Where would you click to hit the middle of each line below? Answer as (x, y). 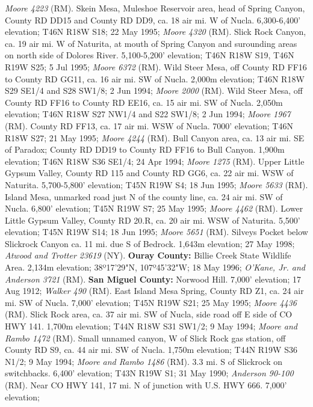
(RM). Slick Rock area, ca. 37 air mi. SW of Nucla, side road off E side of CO (149, 314)
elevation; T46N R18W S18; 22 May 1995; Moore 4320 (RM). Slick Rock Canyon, (156, 32)
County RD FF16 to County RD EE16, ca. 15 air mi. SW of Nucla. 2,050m (144, 102)
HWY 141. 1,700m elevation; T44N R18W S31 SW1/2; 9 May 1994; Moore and (151, 326)
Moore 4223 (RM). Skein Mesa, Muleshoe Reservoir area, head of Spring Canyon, (155, 8)
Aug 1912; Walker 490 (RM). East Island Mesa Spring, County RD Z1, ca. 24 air (154, 291)
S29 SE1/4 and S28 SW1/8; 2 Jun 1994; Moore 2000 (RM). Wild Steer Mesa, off (154, 90)
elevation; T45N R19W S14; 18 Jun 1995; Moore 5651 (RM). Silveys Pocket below (156, 232)
